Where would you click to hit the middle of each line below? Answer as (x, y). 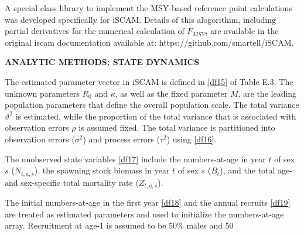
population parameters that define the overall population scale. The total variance (152, 105)
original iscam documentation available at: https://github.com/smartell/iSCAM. (149, 42)
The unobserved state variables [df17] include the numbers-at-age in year (135, 159)
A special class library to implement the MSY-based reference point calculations (148, 8)
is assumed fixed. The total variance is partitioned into (177, 127)
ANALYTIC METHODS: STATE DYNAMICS (102, 62)
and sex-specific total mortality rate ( (72, 182)
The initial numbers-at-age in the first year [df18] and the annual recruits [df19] (148, 202)
